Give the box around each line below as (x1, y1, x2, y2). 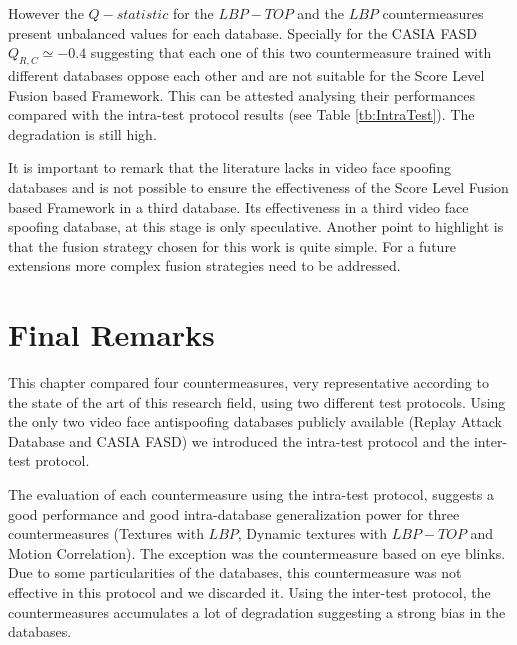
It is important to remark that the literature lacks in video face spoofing (8, 157, 451, 178)
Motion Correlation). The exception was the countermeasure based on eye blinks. (8, 542, 506, 563)
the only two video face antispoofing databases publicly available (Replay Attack (8, 411, 502, 432)
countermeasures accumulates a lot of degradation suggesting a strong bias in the (8, 601, 506, 622)
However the (8, 3, 84, 23)
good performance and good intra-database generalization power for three (8, 503, 460, 524)
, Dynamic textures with (237, 523, 388, 544)
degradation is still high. (8, 123, 157, 144)
